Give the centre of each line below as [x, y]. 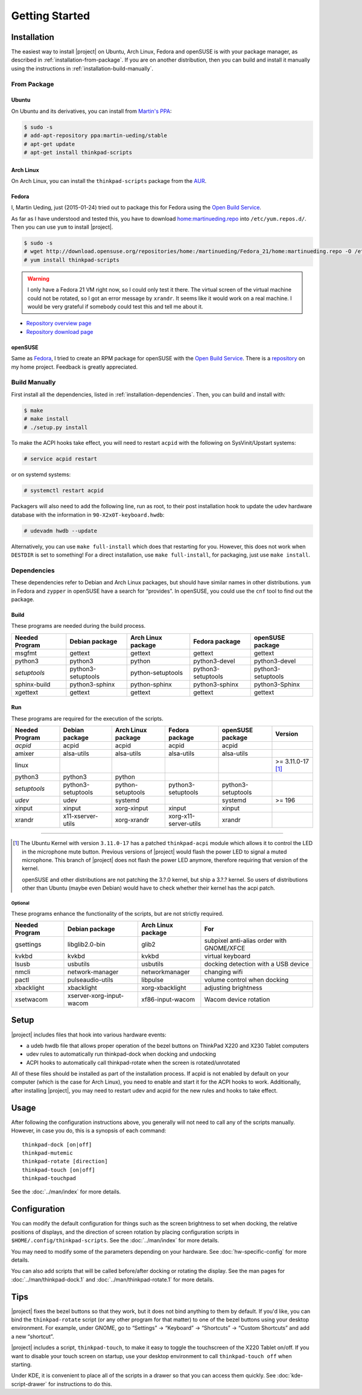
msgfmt [26, 653]
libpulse [152, 980]
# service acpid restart [61, 459]
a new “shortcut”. [33, 1336]
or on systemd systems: [41, 474]
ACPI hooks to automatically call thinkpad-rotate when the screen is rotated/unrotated [133, 1062]
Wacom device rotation [237, 999]
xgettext [27, 692]
